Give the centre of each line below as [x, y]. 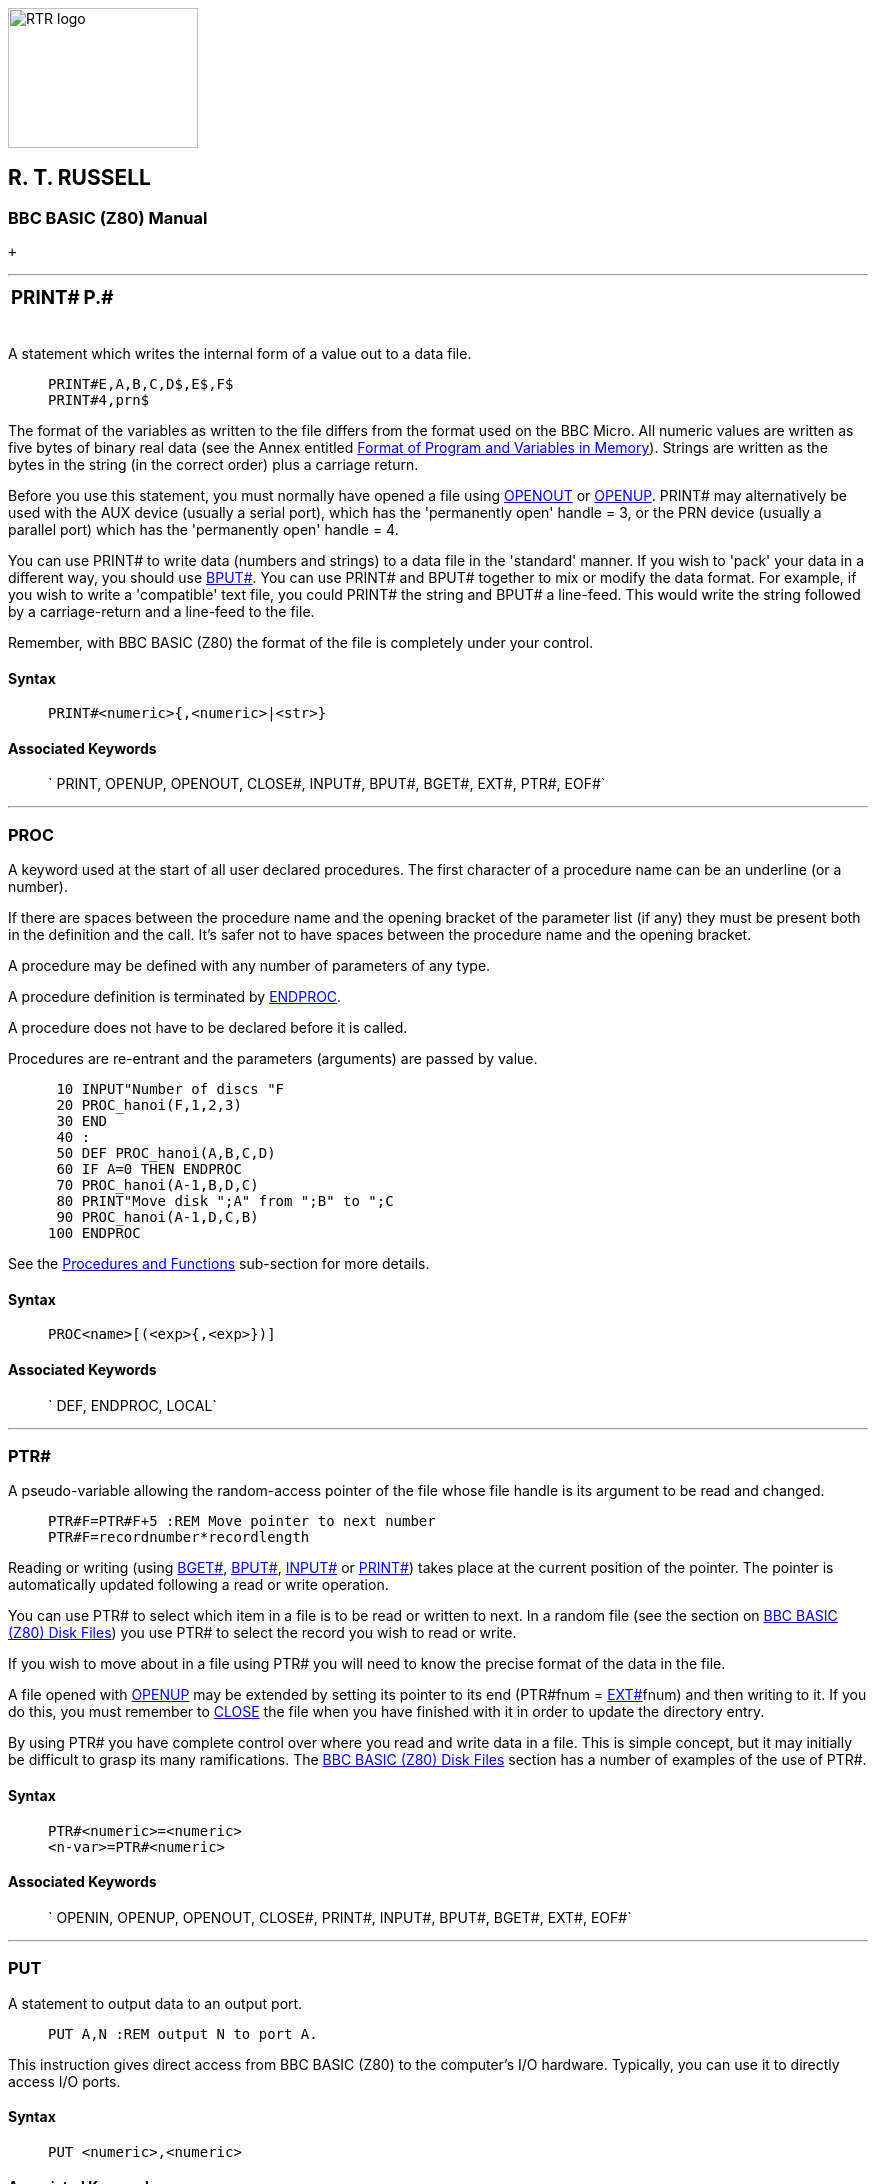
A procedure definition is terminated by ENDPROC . [175, 997]
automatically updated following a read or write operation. [198, 1585]
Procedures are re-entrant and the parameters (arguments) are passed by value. [273, 1059]
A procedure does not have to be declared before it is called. [208, 1028]
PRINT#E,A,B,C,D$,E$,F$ [141, 383]
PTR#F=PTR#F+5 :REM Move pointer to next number [242, 1521]
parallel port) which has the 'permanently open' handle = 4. [203, 529]
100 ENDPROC [94, 1233]
